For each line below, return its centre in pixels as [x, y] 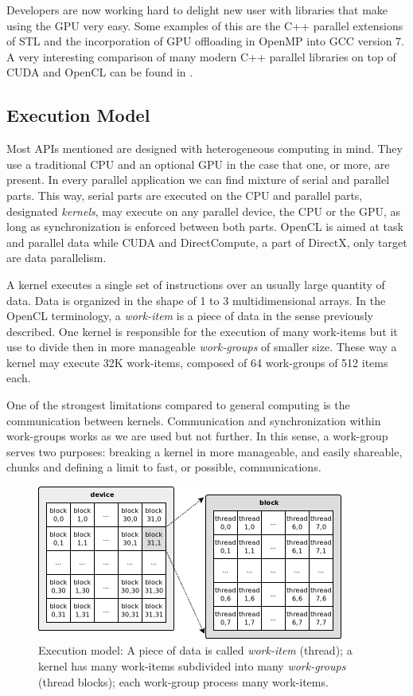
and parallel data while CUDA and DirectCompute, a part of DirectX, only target [207, 242]
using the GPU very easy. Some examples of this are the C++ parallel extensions [205, 25]
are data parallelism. [56, 258]
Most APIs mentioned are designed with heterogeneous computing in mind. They [205, 149]
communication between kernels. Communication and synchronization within [194, 420]
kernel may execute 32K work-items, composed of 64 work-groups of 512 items [197, 362]
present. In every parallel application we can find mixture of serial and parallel [198, 180]
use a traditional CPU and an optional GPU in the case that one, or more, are [198, 164]
